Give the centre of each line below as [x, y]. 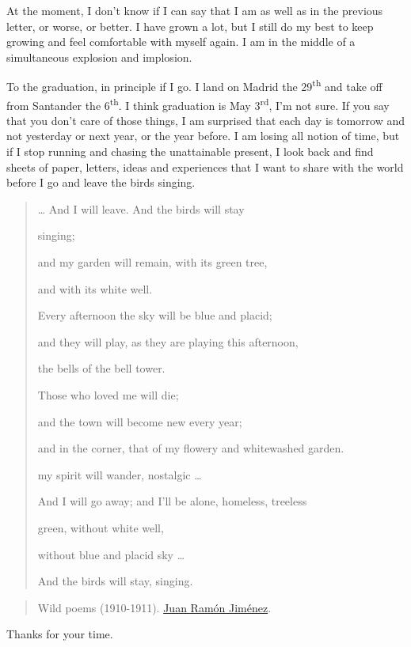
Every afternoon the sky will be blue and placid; [155, 315]
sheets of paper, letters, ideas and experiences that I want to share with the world [205, 166]
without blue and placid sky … [111, 554]
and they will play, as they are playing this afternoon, [168, 341]
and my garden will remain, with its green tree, [152, 262]
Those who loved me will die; [108, 395]
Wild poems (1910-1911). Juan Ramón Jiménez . [154, 607]
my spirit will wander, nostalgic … [120, 474]
